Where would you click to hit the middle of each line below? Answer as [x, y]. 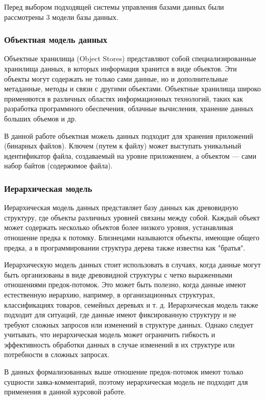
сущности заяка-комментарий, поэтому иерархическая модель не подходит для [126, 381]
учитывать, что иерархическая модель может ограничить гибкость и [110, 334]
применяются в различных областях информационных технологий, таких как [124, 98]
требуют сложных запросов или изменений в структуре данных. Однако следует [129, 324]
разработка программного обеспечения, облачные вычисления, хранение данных [129, 108]
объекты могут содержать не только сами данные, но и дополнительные [116, 78]
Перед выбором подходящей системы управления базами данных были [114, 7]
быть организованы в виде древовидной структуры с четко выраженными [118, 274]
